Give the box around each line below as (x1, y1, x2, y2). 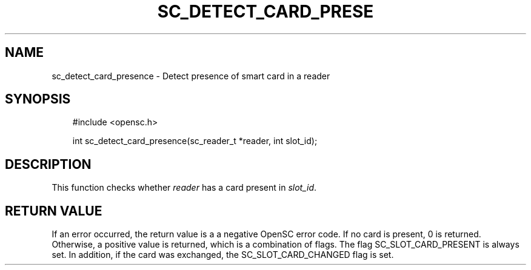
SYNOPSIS (5, 91, 71, 107)
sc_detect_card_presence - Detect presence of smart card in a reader (52, 70, 330, 81)
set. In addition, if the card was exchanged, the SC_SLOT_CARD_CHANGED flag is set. (52, 249, 394, 260)
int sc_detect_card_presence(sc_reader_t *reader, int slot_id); (72, 136, 318, 147)
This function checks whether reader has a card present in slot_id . (52, 182, 317, 193)
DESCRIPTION (5, 156, 92, 172)
